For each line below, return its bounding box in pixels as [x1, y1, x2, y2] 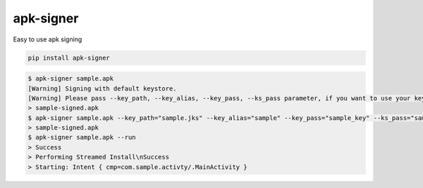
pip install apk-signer [27, 53, 111, 62]
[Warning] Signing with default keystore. [27, 84, 177, 93]
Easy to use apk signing [13, 35, 82, 43]
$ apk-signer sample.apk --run [27, 133, 137, 142]
